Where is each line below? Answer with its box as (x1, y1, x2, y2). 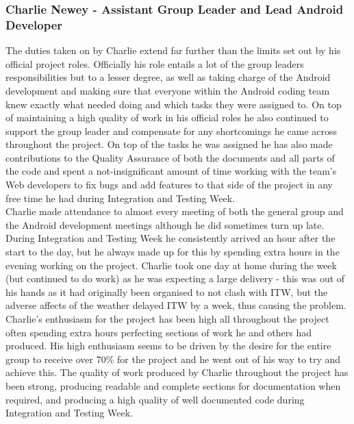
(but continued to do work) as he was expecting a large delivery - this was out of (5, 271, 345, 286)
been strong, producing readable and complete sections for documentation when (5, 378, 341, 392)
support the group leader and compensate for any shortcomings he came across (5, 123, 338, 138)
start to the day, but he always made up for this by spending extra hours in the (5, 245, 340, 259)
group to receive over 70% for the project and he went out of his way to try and (5, 351, 341, 366)
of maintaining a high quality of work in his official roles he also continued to (5, 110, 329, 125)
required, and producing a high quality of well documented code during (5, 392, 305, 406)
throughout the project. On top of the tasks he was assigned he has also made (5, 137, 333, 151)
